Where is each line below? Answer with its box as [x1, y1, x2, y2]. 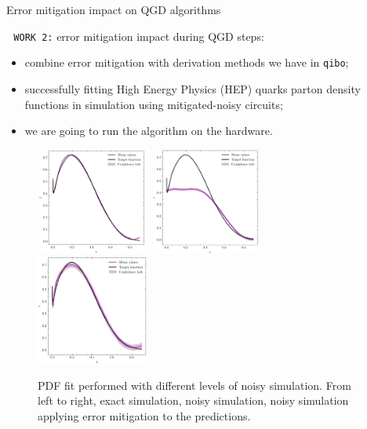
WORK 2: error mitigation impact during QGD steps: [13, 27, 264, 44]
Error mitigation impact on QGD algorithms [6, 2, 221, 17]
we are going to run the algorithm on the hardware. [24, 122, 273, 139]
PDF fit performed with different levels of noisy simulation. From [38, 376, 351, 393]
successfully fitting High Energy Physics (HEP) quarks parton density [24, 80, 361, 96]
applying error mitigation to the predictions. [38, 407, 251, 424]
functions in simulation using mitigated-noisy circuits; [24, 96, 283, 112]
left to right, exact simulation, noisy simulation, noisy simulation [38, 392, 349, 409]
